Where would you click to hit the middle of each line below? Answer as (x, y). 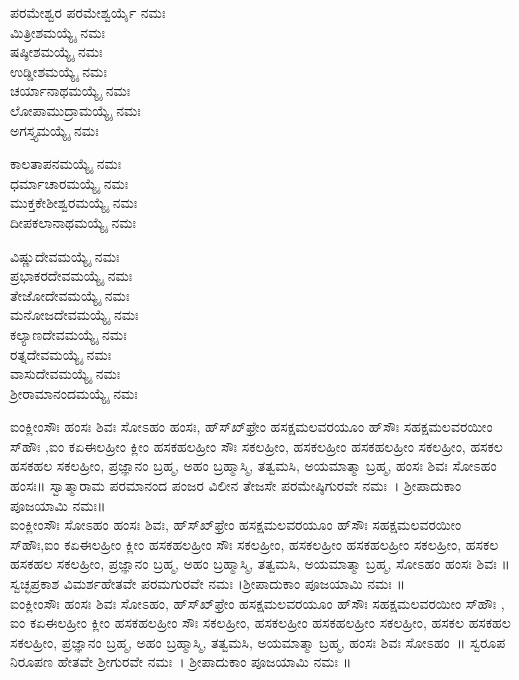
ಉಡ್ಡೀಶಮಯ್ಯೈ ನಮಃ (58, 70)
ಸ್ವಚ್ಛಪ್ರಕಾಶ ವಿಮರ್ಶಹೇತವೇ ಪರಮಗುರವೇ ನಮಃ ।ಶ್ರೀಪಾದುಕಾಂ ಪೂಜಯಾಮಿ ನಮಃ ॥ (207, 583)
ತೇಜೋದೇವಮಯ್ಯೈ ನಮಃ (70, 294)
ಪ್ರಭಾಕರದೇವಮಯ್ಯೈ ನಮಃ (71, 275)
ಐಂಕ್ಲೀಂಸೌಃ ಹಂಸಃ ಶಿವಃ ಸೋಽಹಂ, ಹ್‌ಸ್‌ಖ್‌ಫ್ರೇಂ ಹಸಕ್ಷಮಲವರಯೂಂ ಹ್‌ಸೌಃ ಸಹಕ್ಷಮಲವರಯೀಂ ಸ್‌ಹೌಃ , (257, 602)
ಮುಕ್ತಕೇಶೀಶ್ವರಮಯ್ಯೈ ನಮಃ (74, 202)
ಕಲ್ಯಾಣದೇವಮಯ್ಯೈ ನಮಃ (68, 333)
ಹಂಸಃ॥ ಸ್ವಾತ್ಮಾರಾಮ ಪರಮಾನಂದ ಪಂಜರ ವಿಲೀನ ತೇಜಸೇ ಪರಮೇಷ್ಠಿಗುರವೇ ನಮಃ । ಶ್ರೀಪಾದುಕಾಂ (236, 485)
